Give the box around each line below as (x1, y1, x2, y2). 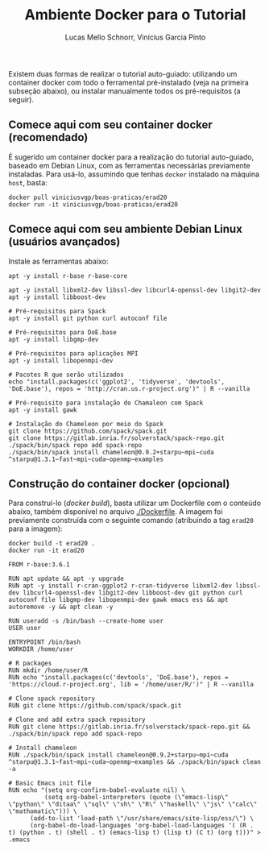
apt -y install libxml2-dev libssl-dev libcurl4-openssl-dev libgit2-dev (8, 286, 262, 294)
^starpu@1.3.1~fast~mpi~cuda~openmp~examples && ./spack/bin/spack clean (8, 758, 262, 766)
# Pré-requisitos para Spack (8, 307, 106, 315)
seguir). (8, 94, 35, 104)
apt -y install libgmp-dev (8, 335, 99, 343)
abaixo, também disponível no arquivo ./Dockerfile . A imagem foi (8, 507, 223, 516)
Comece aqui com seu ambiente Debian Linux (8, 222, 243, 236)
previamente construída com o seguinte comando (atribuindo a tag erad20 (8, 516, 254, 525)
